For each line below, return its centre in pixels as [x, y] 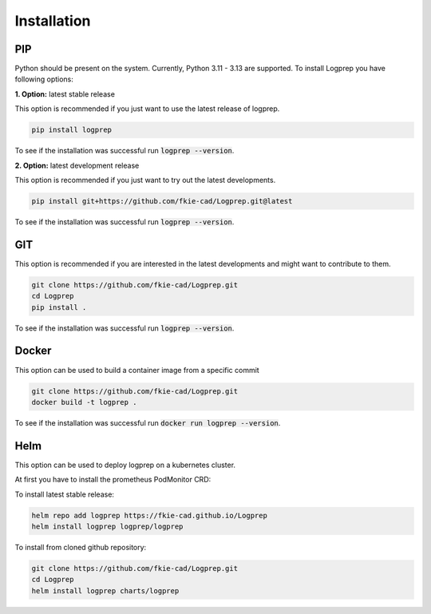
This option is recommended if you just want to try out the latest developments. [145, 180]
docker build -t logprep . [84, 402]
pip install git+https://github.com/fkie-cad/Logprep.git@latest [162, 201]
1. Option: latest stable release [65, 94]
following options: [44, 79]
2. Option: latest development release [77, 165]
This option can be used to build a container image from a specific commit [137, 370]
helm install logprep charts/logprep [105, 590]
